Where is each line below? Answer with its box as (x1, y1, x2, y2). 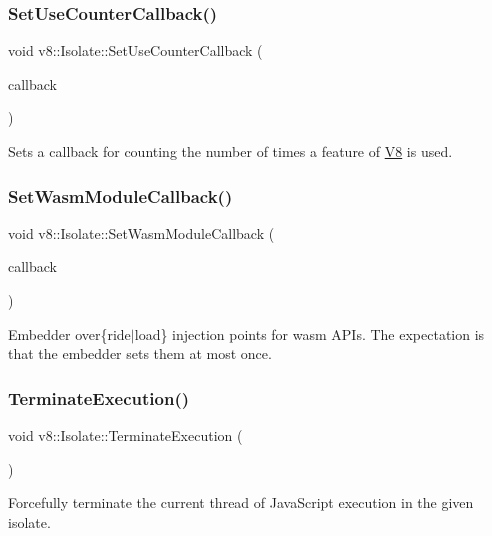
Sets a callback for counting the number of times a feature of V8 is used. (8, 141, 453, 161)
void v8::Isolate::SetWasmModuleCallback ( (8, 222, 275, 243)
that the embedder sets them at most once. (8, 343, 272, 364)
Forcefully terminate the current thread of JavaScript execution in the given (8, 492, 474, 513)
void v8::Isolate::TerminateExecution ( (8, 425, 243, 445)
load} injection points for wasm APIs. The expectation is (134, 323, 485, 344)
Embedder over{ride (8, 323, 131, 344)
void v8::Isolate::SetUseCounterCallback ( (8, 40, 263, 61)
